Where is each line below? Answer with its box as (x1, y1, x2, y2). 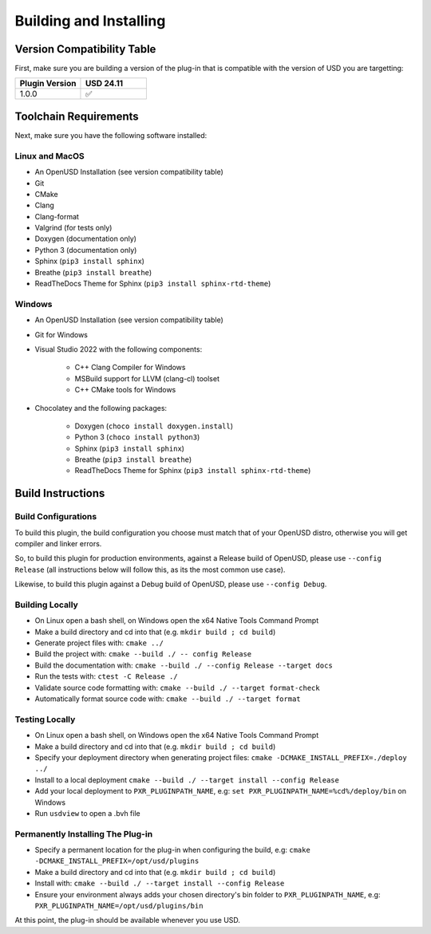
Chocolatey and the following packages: (34, 403, 168, 412)
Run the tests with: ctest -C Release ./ (34, 672, 179, 681)
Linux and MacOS (14, 150, 85, 161)
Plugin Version (19, 78, 77, 89)
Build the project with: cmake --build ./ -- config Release (34, 649, 252, 659)
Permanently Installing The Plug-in (14, 828, 153, 839)
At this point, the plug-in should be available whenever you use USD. (14, 916, 241, 925)
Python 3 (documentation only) (34, 245, 137, 254)
